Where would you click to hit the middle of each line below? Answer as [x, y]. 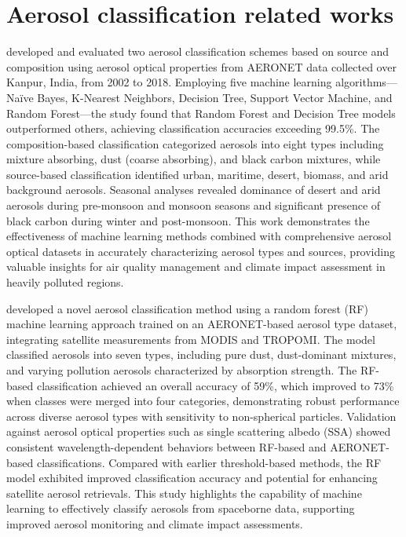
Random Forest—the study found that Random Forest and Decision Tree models [201, 113]
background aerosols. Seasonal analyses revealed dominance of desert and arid [194, 190]
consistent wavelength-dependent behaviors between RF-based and [166, 446]
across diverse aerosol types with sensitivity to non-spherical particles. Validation [201, 416]
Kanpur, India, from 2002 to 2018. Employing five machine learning [169, 82]
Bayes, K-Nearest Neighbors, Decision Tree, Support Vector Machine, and [215, 97]
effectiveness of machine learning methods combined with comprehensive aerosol [199, 236]
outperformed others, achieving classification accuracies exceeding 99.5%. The [193, 128]
